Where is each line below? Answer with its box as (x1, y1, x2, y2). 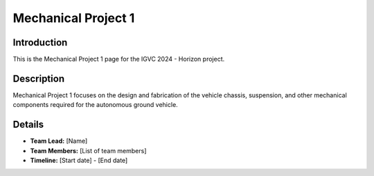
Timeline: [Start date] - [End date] (30, 156, 128, 165)
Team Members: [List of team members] (30, 146, 147, 155)
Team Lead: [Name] (30, 137, 88, 145)
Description (12, 72, 65, 84)
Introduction (12, 37, 68, 48)
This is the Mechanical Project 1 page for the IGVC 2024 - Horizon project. (12, 55, 225, 63)
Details (12, 119, 44, 130)
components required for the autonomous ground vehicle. (12, 101, 178, 109)
